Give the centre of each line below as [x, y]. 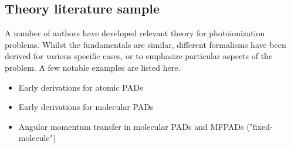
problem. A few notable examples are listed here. [93, 67]
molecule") [37, 138]
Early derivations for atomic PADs [81, 87]
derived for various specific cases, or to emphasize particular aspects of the [139, 56]
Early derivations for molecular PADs [86, 107]
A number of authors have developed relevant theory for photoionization [135, 33]
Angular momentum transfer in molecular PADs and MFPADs [131, 126]
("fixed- [260, 126]
